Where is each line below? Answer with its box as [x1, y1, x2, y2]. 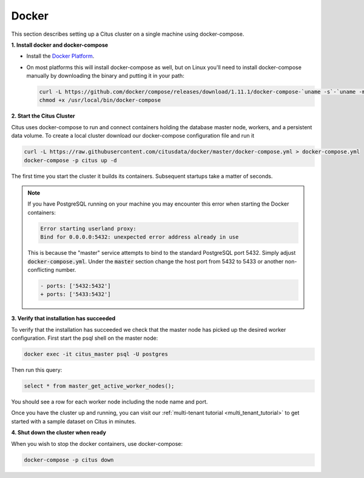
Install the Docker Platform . [26, 52, 95, 60]
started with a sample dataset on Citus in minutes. [11, 417, 136, 425]
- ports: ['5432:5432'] [40, 282, 112, 289]
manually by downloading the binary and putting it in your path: [26, 72, 184, 79]
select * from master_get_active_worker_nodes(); [24, 383, 175, 389]
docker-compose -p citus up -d [24, 157, 118, 164]
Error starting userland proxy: [40, 225, 136, 232]
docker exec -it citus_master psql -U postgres [24, 351, 168, 358]
